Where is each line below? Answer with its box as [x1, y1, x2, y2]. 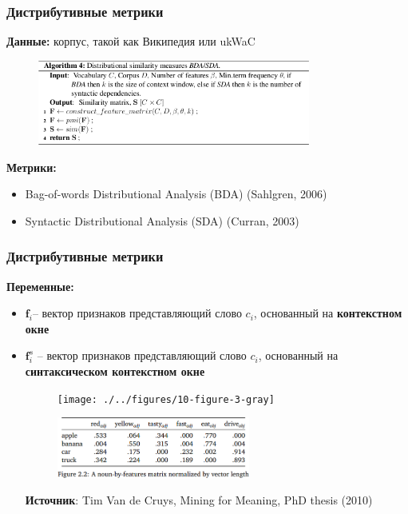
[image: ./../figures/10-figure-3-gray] [57, 393, 275, 405]
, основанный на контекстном [253, 305, 402, 321]
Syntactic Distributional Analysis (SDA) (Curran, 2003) [25, 212, 299, 229]
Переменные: [6, 277, 74, 294]
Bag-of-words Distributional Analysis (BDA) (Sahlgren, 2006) [25, 185, 327, 202]
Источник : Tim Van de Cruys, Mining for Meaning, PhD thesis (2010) [25, 492, 373, 508]
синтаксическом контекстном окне [25, 362, 205, 379]
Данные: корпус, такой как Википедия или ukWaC [6, 33, 255, 50]
